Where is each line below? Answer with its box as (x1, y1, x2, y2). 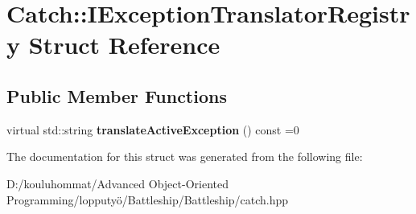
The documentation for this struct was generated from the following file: (6, 148, 363, 165)
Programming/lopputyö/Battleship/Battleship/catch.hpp (6, 191, 289, 208)
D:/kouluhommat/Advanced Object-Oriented (6, 175, 229, 191)
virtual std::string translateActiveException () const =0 (6, 121, 299, 138)
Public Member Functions (6, 83, 227, 108)
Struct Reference (28, 28, 220, 61)
